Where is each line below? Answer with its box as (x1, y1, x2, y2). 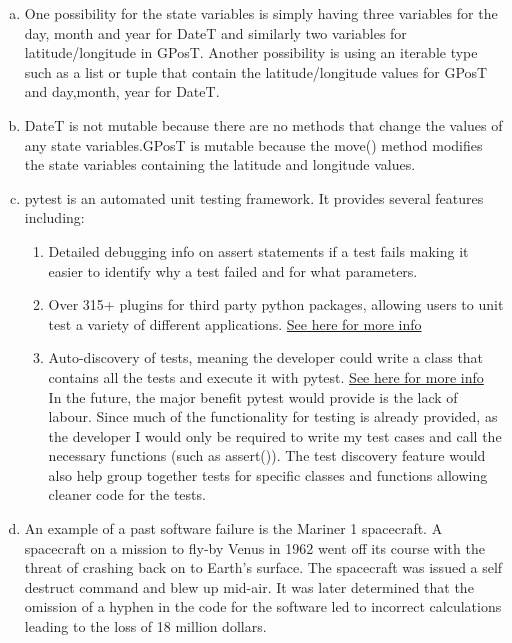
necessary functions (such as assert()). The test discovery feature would (48, 445, 486, 466)
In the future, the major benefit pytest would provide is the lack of (48, 386, 458, 407)
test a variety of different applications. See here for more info (48, 313, 422, 334)
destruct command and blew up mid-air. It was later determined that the (24, 576, 474, 597)
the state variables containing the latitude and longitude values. (24, 154, 416, 175)
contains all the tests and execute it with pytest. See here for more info (48, 366, 484, 387)
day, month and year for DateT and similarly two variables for (24, 22, 407, 43)
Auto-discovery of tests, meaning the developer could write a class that (48, 347, 484, 368)
